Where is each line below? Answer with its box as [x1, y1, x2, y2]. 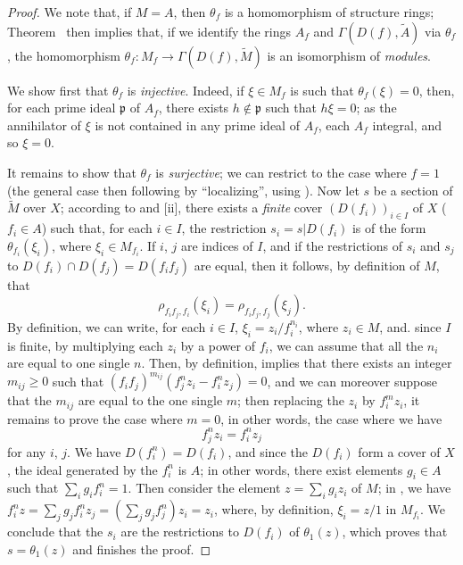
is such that [290, 80, 354, 99]
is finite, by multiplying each [7, 336, 163, 354]
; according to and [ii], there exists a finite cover [60, 198, 323, 217]
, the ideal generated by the [7, 460, 158, 478]
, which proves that [342, 522, 448, 541]
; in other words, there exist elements [200, 460, 403, 478]
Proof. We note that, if [7, 3, 132, 21]
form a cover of [358, 442, 441, 461]
